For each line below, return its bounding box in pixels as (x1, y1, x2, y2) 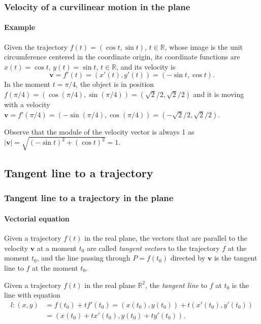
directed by (170, 252, 206, 263)
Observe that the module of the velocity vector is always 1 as (4, 126, 194, 137)
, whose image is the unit (165, 41, 243, 52)
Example (4, 22, 36, 33)
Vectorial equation (4, 213, 70, 223)
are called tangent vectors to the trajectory (87, 242, 220, 253)
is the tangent (214, 252, 257, 263)
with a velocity (4, 99, 50, 110)
